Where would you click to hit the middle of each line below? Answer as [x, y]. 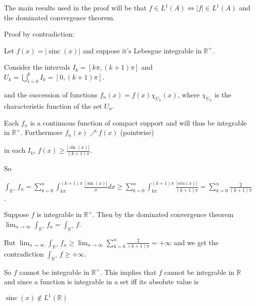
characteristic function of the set [53, 106]
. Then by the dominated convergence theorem [163, 214]
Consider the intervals [37, 67]
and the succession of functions [51, 94]
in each [15, 150]
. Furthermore [42, 132]
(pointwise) [137, 132]
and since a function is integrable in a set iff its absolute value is [102, 282]
